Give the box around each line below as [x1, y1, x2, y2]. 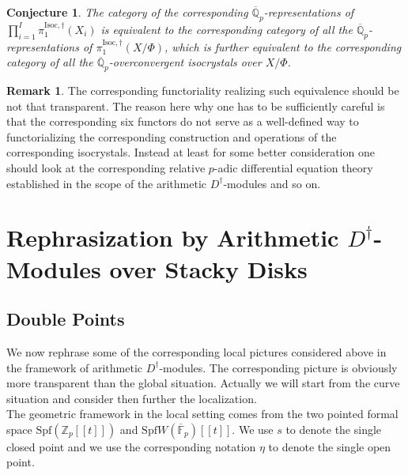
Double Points [6, 307, 125, 331]
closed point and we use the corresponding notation [6, 438, 256, 454]
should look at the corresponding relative [6, 159, 206, 175]
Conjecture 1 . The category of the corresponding [6, 4, 248, 20]
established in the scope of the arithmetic [6, 175, 207, 191]
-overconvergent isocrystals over [108, 54, 262, 70]
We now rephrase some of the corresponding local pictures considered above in [6, 343, 387, 360]
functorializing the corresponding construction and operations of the [6, 128, 337, 145]
